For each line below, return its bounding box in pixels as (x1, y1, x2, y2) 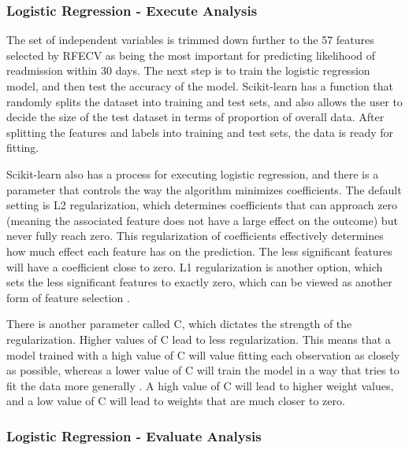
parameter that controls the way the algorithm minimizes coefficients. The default (6, 181, 402, 197)
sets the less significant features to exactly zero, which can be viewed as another (6, 274, 392, 290)
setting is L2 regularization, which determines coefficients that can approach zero (6, 197, 398, 213)
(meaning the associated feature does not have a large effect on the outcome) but (6, 212, 398, 228)
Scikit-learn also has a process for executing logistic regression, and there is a (6, 165, 379, 182)
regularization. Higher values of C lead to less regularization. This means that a (6, 330, 391, 347)
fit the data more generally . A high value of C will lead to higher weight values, (6, 377, 394, 393)
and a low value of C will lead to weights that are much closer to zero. (6, 393, 345, 409)
